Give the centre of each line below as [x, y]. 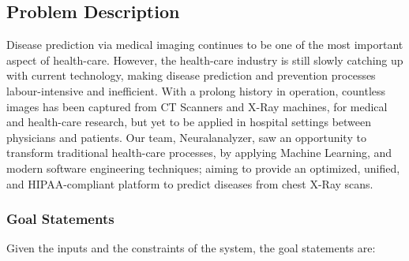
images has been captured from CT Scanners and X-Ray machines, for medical [197, 106]
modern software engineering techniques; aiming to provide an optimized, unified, [203, 168]
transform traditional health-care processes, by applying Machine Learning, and [199, 153]
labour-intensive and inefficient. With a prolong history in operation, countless [196, 90]
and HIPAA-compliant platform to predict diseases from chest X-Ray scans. [190, 183]
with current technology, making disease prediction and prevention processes [191, 75]
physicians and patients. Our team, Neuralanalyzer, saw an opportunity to [186, 137]
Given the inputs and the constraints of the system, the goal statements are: [191, 248]
